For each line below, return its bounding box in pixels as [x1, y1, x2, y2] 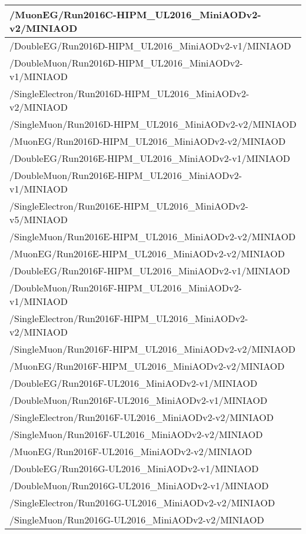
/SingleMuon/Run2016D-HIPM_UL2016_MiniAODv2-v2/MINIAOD [9, 117, 297, 131]
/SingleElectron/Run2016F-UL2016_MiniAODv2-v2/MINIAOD [9, 410, 274, 424]
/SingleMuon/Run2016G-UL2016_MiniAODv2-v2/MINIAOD [9, 513, 264, 526]
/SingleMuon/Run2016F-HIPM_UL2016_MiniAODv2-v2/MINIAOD [9, 342, 295, 356]
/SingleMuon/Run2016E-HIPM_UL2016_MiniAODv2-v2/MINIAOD [9, 230, 296, 243]
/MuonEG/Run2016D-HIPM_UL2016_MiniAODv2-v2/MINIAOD [9, 134, 286, 148]
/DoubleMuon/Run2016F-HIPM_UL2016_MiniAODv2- [9, 281, 242, 294]
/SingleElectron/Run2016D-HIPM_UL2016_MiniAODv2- [9, 87, 250, 100]
